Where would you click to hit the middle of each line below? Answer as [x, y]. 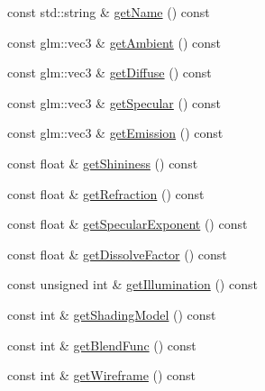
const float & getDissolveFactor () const [117, 254]
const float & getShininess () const [103, 163]
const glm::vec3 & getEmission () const [115, 133]
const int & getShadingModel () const [112, 314]
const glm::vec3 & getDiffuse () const [110, 73]
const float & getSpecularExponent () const [128, 224]
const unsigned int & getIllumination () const [132, 284]
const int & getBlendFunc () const [102, 345]
